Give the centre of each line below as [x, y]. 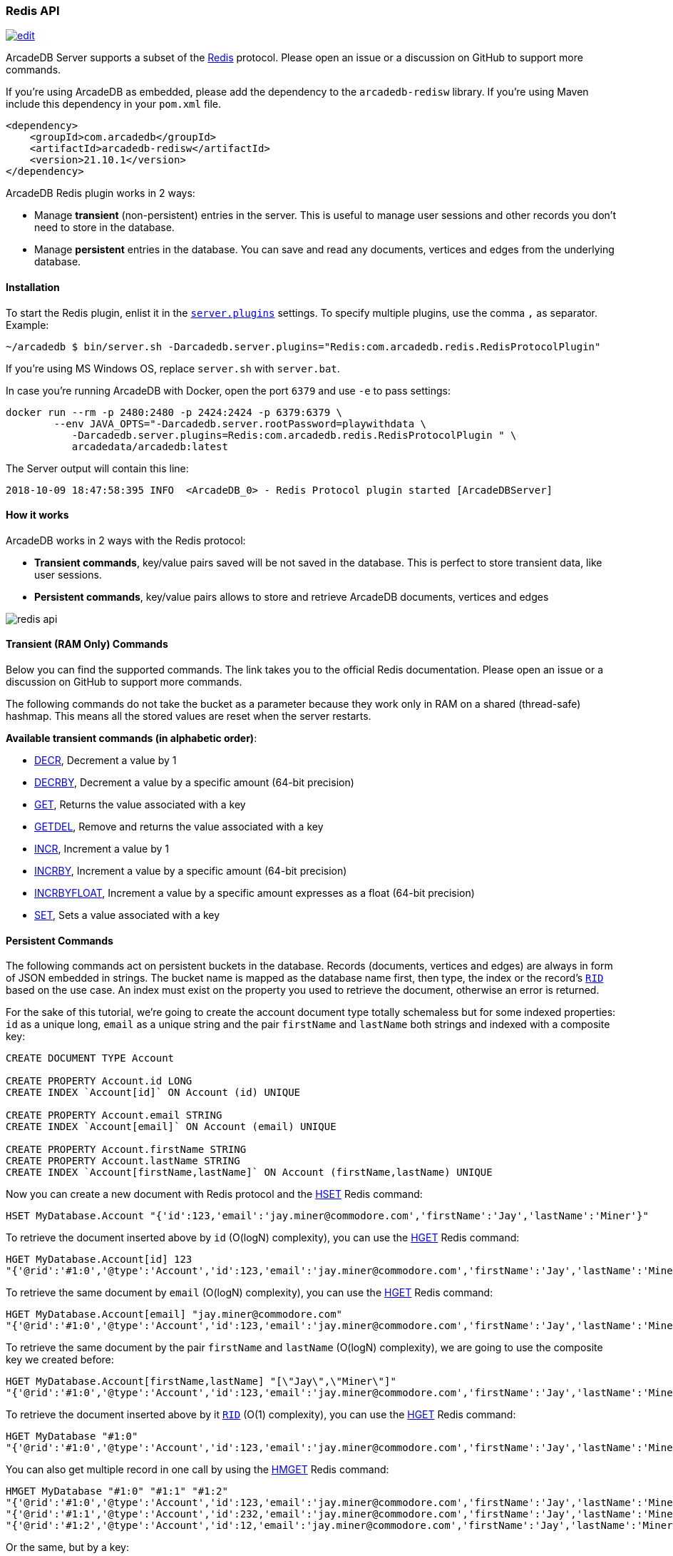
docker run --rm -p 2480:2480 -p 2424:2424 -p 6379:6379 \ [174, 412]
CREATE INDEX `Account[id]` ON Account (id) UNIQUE [153, 1093]
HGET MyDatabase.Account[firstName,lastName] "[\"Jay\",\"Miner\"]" [201, 1382]
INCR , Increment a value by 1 [102, 849]
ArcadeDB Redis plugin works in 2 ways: [101, 193]
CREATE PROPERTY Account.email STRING [114, 1115]
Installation [33, 287]
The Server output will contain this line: [97, 468]
